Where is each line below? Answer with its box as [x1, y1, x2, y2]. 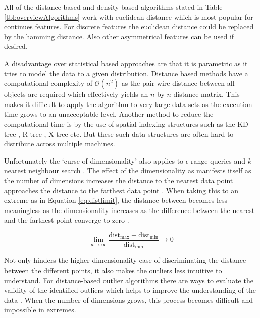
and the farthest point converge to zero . [4, 215, 129, 225]
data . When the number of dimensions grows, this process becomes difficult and [4, 294, 253, 305]
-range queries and [188, 155, 245, 166]
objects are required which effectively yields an [4, 89, 148, 99]
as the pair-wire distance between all [121, 78, 235, 88]
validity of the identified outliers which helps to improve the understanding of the [4, 285, 256, 295]
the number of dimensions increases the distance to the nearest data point [4, 175, 233, 185]
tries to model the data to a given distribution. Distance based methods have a [4, 68, 248, 78]
